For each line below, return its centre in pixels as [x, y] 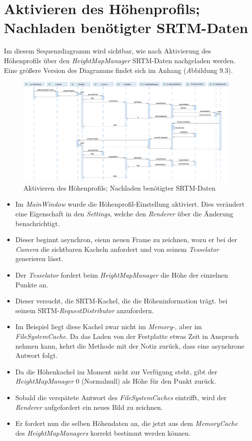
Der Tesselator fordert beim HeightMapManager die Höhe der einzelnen [122, 274]
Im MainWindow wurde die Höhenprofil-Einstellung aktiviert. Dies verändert [130, 204]
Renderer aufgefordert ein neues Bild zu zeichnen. [89, 407]
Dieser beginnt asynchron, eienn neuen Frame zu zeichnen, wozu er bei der [126, 239]
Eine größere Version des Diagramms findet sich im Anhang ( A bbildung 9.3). [118, 70]
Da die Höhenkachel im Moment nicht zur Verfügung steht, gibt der [116, 371]
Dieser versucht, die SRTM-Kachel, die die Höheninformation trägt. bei [121, 301]
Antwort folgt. [36, 355]
